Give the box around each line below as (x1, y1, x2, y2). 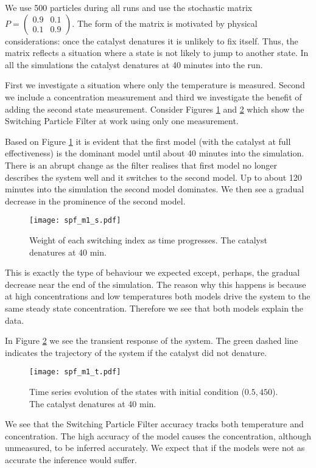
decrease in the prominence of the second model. (5, 194, 186, 207)
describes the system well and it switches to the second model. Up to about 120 (5, 170, 302, 183)
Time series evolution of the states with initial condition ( (29, 385, 245, 397)
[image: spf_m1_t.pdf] (29, 368, 121, 377)
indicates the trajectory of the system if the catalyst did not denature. (5, 346, 267, 358)
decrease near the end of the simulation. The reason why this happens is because (5, 278, 306, 290)
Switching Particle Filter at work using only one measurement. (5, 114, 239, 127)
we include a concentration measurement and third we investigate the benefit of (5, 90, 302, 103)
